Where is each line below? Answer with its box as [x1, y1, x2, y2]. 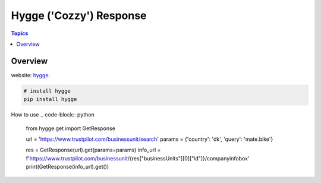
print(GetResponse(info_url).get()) [26, 163, 109, 171]
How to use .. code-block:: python [11, 111, 95, 118]
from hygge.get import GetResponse [26, 125, 116, 132]
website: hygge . [11, 71, 51, 78]
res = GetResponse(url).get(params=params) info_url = [26, 146, 161, 154]
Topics [11, 30, 29, 37]
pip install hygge [23, 96, 77, 103]
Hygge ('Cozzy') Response [11, 9, 147, 22]
